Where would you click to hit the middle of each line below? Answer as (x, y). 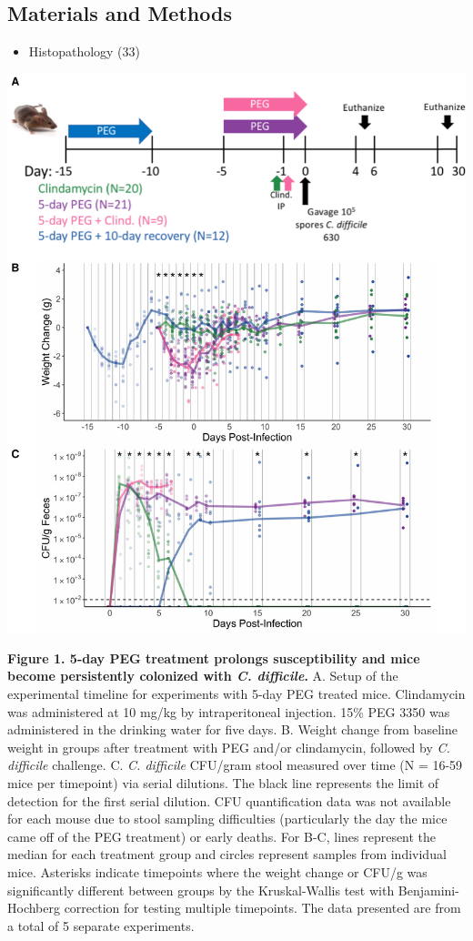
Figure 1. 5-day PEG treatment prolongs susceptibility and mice (214, 658)
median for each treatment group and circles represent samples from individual (227, 854)
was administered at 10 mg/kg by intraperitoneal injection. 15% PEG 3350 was (229, 711)
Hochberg (34, 908)
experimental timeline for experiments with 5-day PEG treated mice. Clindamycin (236, 693)
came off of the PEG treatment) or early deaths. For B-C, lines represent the (222, 836)
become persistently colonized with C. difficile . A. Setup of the (203, 676)
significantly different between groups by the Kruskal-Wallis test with (201, 890)
